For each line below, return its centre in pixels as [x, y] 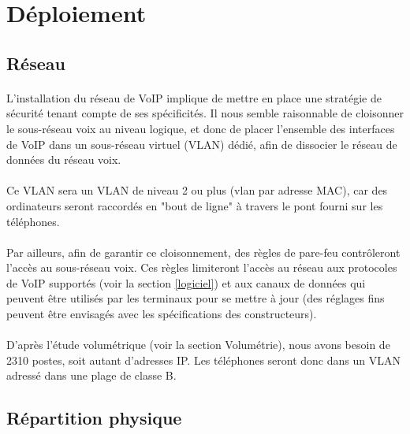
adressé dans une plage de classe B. [91, 375]
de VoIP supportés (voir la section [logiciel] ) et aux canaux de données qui [186, 282]
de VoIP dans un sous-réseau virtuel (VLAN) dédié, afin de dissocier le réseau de [202, 144]
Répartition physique [94, 418]
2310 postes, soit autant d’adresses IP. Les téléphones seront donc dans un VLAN [203, 360]
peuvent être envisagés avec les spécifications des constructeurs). [162, 314]
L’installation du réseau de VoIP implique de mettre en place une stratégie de [194, 97]
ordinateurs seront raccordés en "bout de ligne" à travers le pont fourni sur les [195, 205]
